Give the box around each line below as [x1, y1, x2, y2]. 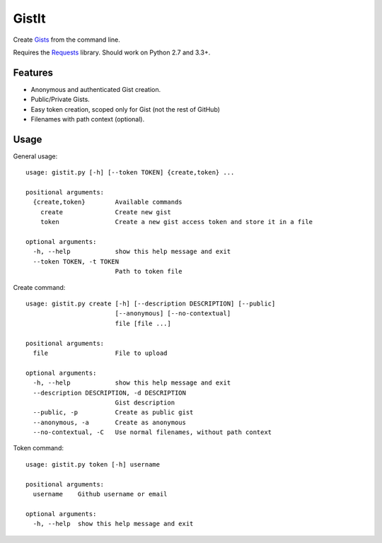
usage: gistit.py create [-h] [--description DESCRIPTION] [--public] [25, 300, 276, 308]
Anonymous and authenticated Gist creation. [30, 85, 161, 93]
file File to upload [33, 349, 168, 357]
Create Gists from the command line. [13, 35, 120, 44]
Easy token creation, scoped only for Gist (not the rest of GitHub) [30, 105, 221, 113]
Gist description [115, 398, 175, 407]
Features [13, 66, 53, 78]
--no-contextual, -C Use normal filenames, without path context [33, 428, 272, 436]
